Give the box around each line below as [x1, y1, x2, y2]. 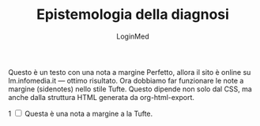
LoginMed [116, 31, 149, 41]
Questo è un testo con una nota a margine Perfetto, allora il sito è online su [8, 67, 251, 76]
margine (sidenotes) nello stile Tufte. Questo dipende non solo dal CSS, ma [8, 84, 253, 94]
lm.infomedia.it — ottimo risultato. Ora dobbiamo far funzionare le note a [8, 76, 244, 85]
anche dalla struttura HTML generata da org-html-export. [8, 92, 195, 102]
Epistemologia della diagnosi [36, 6, 229, 24]
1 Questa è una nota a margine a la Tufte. [8, 109, 153, 118]
